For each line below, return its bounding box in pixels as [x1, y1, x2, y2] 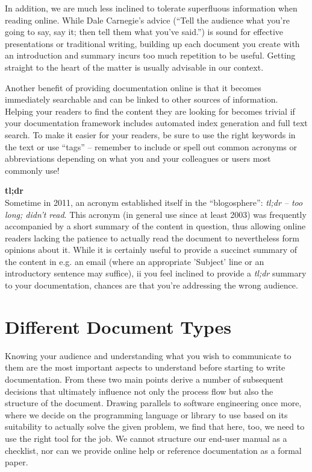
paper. [5, 456, 28, 468]
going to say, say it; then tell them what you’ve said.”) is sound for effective [5, 25, 283, 38]
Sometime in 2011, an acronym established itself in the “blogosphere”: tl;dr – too [5, 196, 303, 208]
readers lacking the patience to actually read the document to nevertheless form [5, 231, 299, 244]
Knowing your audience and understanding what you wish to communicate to [5, 349, 292, 362]
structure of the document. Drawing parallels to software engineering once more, [5, 397, 302, 409]
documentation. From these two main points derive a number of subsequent [5, 372, 284, 385]
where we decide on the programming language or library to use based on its [5, 408, 288, 421]
